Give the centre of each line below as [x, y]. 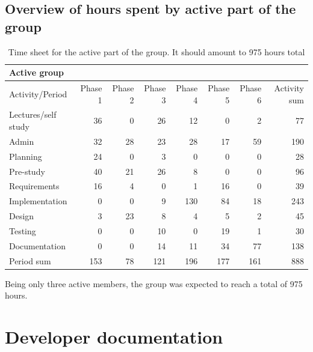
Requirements [34, 186]
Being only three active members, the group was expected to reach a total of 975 [154, 283]
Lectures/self [33, 114]
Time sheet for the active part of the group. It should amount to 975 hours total [156, 51]
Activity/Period [38, 93]
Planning [26, 156]
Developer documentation [114, 337]
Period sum [30, 260]
